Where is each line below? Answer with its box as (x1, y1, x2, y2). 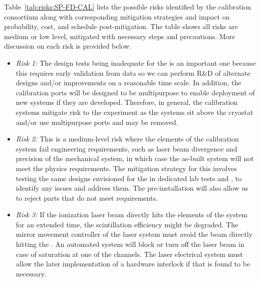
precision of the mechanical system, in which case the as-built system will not (16, 153, 254, 164)
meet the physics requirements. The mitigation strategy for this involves (16, 163, 237, 173)
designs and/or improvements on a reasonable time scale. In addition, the (16, 77, 241, 88)
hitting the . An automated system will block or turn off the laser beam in (16, 239, 244, 249)
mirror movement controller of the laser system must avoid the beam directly (16, 229, 253, 239)
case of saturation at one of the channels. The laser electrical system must (16, 248, 243, 259)
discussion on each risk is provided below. (4, 41, 132, 51)
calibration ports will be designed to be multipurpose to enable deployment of (16, 87, 255, 97)
